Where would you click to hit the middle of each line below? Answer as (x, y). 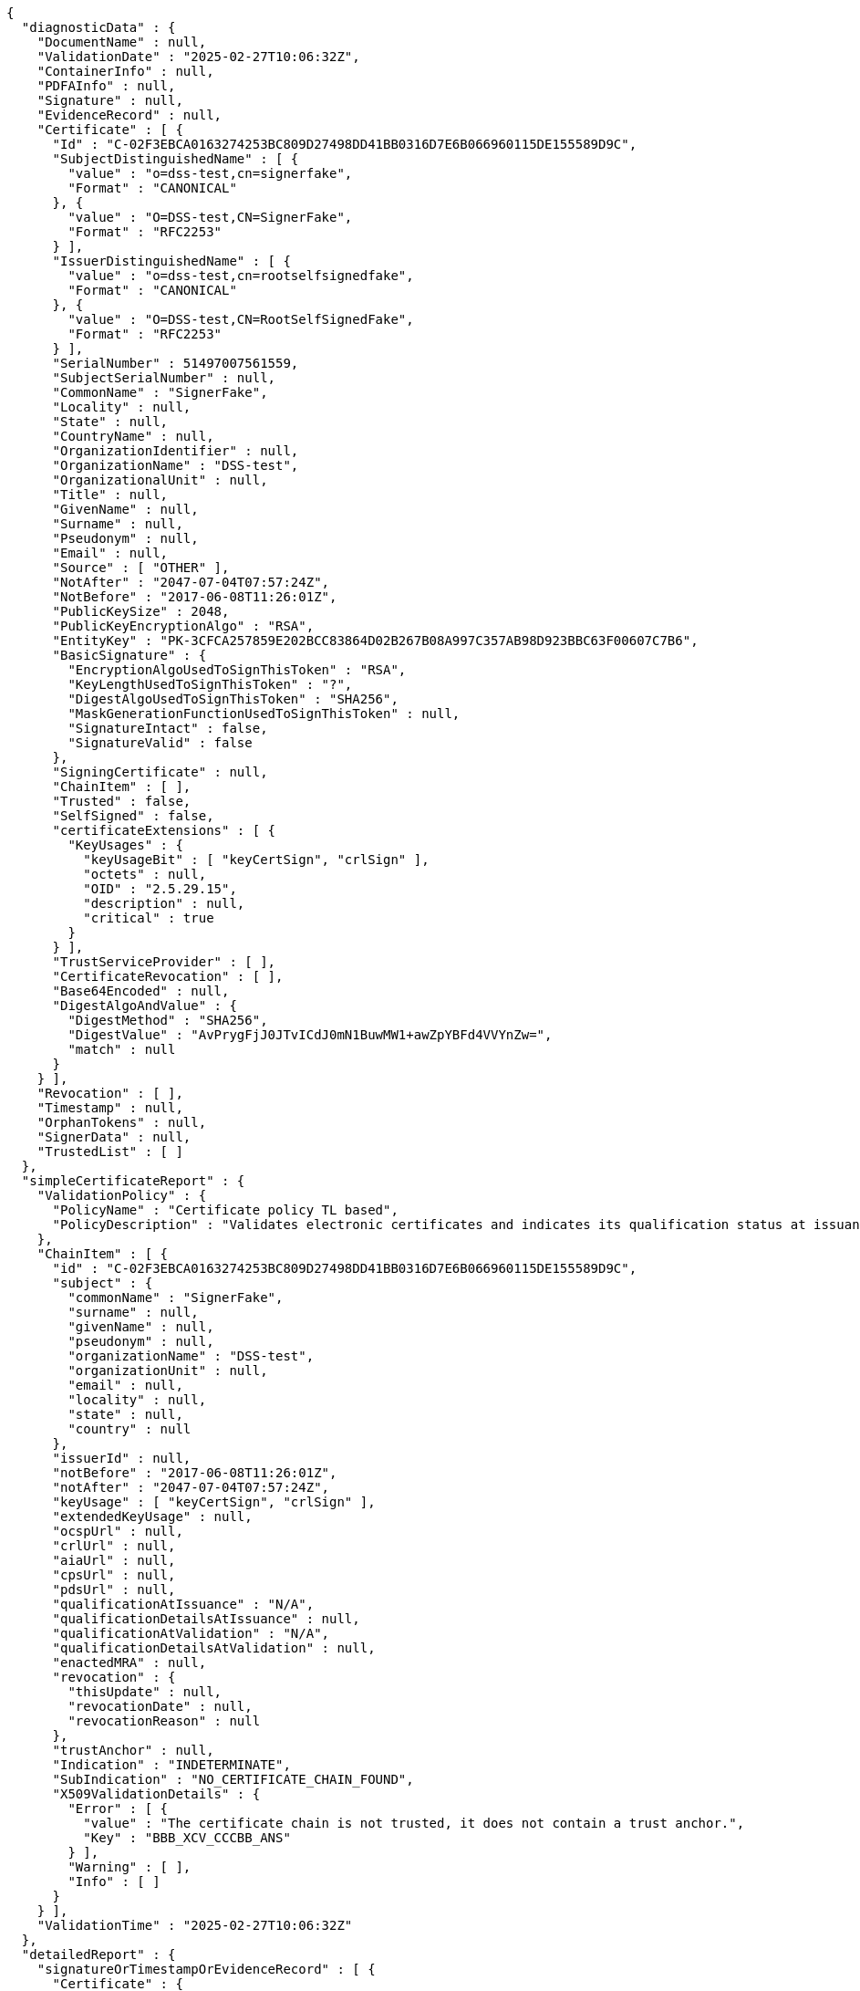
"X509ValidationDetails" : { (156, 1794)
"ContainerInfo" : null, (125, 71)
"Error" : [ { (118, 1809)
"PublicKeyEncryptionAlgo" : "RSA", (183, 626)
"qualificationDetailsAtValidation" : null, (214, 1648)
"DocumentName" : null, (122, 42)
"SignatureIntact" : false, (168, 728)
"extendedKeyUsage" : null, (152, 1517)
